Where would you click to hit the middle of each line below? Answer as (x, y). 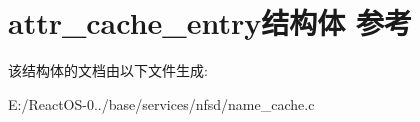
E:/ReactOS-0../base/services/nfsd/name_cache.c (161, 103)
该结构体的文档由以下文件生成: (108, 70)
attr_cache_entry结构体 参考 (210, 22)
